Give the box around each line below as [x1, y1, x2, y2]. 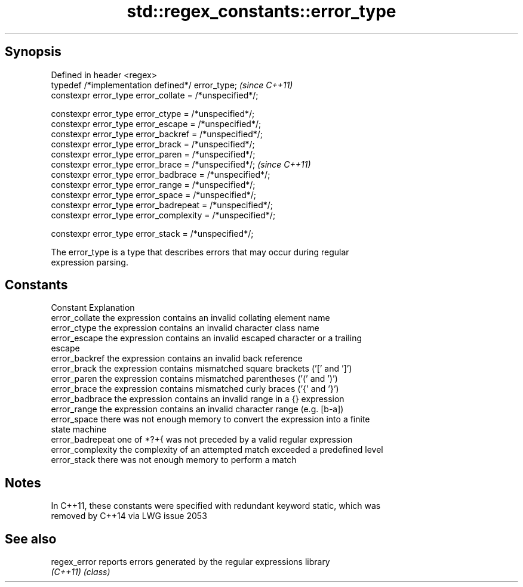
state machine [51, 424, 107, 435]
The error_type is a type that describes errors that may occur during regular [51, 246, 349, 257]
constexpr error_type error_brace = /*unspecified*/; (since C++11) [51, 159, 311, 169]
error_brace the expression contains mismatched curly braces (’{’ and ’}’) [51, 384, 339, 394]
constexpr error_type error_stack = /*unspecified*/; [51, 228, 254, 239]
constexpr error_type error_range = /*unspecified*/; [51, 179, 256, 190]
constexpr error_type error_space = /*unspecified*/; [51, 189, 256, 200]
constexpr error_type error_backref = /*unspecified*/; [51, 128, 263, 139]
